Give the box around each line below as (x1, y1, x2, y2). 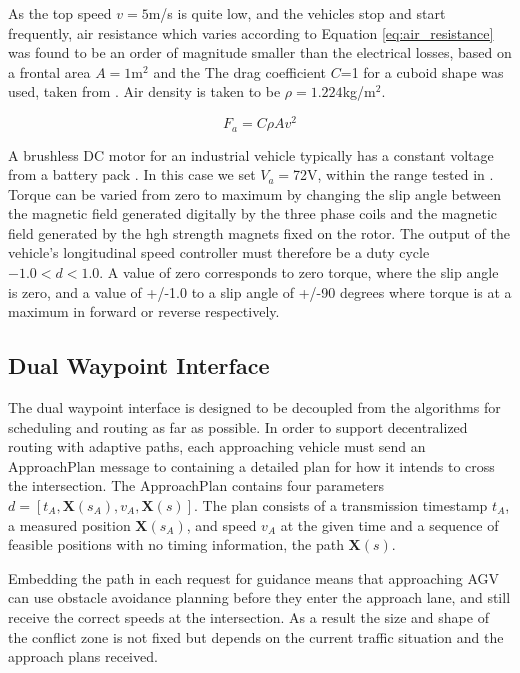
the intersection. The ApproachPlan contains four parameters (8, 475, 384, 496)
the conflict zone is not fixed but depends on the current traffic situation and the (8, 626, 504, 647)
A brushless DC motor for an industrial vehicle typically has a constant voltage (8, 144, 494, 165)
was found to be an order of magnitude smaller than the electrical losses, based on (8, 42, 512, 63)
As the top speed (8, 3, 112, 23)
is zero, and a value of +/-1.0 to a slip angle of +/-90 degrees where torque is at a (8, 281, 512, 302)
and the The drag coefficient (153, 61, 327, 82)
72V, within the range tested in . (293, 164, 494, 185)
